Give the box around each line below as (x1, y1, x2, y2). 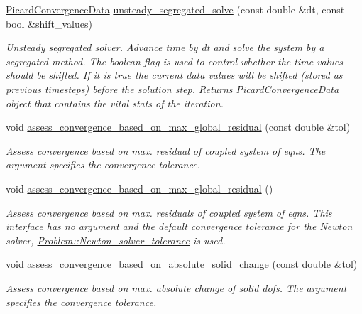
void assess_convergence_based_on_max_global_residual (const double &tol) (6, 119, 351, 134)
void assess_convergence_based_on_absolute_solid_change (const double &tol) (6, 256, 358, 271)
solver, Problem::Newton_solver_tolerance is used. (6, 232, 226, 247)
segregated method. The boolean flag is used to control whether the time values (6, 53, 344, 68)
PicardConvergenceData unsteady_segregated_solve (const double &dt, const (6, 2, 345, 16)
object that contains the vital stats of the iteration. (6, 95, 224, 110)
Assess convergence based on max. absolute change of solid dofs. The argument (6, 280, 347, 295)
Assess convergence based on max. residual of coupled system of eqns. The (6, 143, 326, 158)
